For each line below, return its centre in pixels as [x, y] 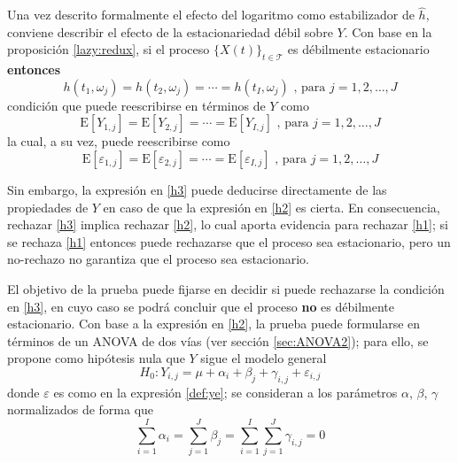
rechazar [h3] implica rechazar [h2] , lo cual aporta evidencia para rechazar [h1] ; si [228, 224]
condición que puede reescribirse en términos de [136, 105]
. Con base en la [388, 31]
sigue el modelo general [264, 358]
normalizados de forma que [81, 409]
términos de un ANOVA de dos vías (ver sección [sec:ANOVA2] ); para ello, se [218, 340]
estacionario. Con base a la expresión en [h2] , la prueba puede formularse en [214, 324]
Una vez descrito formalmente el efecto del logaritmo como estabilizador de [211, 15]
